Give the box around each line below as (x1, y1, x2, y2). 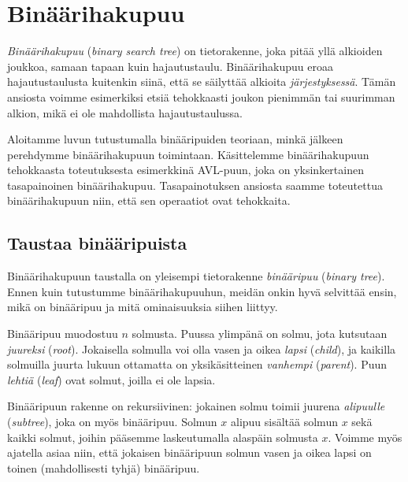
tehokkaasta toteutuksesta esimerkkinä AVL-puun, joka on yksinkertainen (7, 161, 364, 178)
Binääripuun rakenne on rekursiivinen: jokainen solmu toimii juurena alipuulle (7, 398, 385, 414)
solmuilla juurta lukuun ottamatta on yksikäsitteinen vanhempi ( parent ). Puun (7, 356, 388, 373)
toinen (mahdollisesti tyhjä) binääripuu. (7, 459, 200, 476)
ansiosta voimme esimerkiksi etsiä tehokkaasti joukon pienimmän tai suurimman (7, 88, 395, 105)
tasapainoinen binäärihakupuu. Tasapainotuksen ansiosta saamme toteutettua (7, 176, 383, 193)
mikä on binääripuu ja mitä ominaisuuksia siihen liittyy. (7, 298, 278, 315)
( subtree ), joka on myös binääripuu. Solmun (7, 413, 217, 430)
